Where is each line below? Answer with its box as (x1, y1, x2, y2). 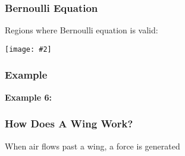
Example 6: (5, 91, 52, 103)
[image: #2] (5, 45, 52, 54)
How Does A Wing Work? (5, 116, 133, 131)
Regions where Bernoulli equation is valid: (5, 24, 158, 36)
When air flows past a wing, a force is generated (5, 139, 180, 152)
